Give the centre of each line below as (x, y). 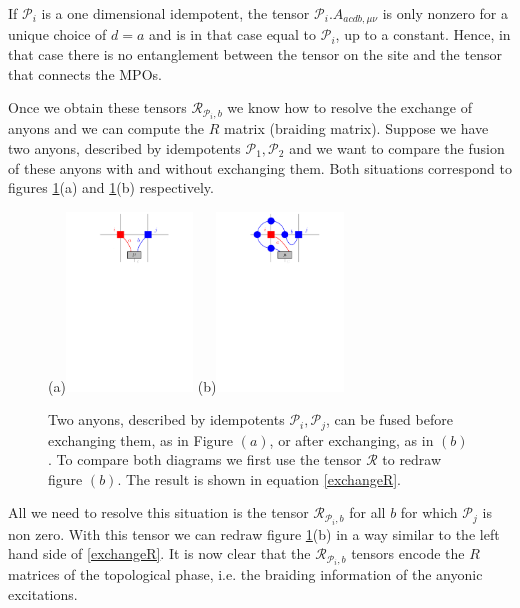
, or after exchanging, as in (351, 439)
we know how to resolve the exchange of (350, 107)
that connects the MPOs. (85, 73)
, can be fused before (389, 419)
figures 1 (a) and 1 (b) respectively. (111, 187)
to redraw (412, 459)
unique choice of (57, 34)
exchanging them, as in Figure (141, 439)
